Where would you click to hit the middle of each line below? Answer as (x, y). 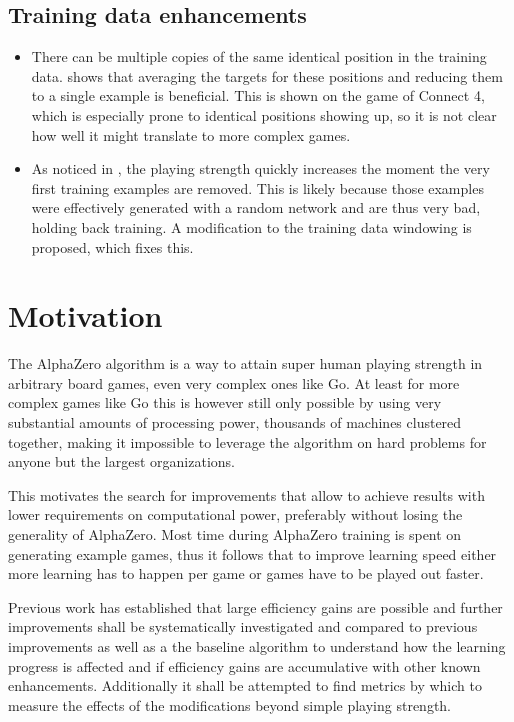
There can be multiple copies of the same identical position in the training (259, 56)
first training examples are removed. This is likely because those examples (257, 187)
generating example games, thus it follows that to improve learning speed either (252, 553)
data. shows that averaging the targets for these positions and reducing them (267, 75)
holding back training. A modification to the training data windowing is (251, 226)
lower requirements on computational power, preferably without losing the (235, 514)
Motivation (85, 315)
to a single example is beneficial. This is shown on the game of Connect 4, (258, 95)
